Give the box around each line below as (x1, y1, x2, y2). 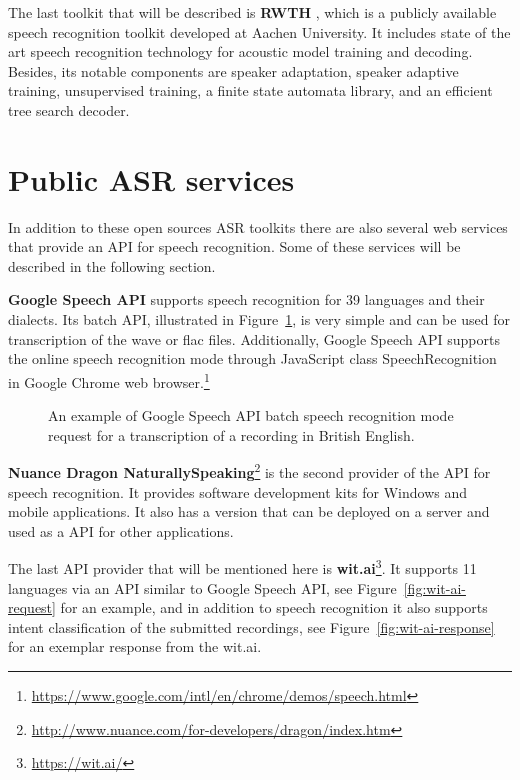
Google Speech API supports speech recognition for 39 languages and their (8, 289, 485, 310)
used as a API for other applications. (8, 520, 234, 541)
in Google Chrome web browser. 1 (8, 368, 210, 392)
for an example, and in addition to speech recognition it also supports (60, 597, 488, 618)
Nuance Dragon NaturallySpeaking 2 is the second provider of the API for (8, 459, 491, 482)
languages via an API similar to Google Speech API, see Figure (8, 577, 397, 598)
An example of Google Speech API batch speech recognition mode (48, 405, 454, 426)
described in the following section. (8, 255, 216, 276)
